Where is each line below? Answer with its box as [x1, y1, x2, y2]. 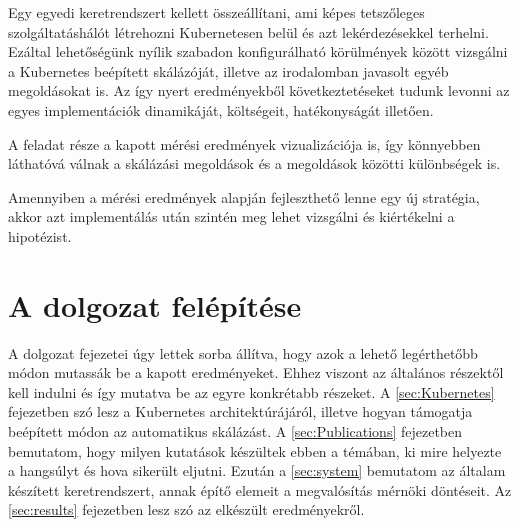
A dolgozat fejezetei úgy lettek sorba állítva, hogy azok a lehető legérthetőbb [8, 342, 478, 363]
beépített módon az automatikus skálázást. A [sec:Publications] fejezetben [8, 421, 463, 442]
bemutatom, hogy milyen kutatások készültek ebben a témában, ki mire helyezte [8, 440, 502, 461]
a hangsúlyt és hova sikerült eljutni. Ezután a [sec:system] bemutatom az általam [8, 460, 506, 481]
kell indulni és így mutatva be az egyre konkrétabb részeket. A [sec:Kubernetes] [8, 381, 495, 402]
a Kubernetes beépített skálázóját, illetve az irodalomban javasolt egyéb [8, 60, 449, 81]
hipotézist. [8, 225, 72, 246]
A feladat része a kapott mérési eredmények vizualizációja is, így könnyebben [8, 133, 481, 154]
